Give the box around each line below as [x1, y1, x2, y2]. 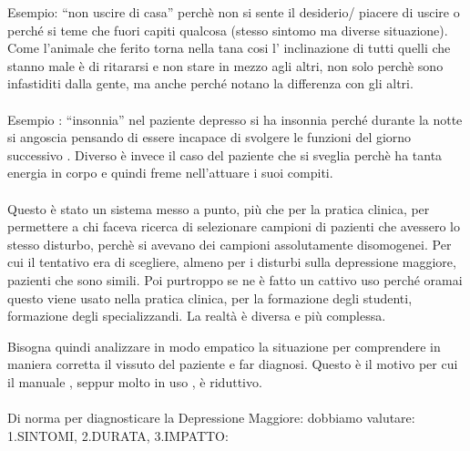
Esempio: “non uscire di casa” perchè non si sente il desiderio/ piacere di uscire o [7, 3, 460, 21]
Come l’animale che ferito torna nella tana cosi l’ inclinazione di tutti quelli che [7, 38, 451, 57]
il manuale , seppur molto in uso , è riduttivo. [7, 372, 262, 391]
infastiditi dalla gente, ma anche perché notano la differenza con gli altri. [7, 74, 414, 93]
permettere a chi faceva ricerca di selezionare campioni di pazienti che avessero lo [7, 217, 460, 236]
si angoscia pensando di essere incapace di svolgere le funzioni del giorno [7, 128, 412, 147]
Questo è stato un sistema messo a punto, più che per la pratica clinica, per [7, 199, 430, 218]
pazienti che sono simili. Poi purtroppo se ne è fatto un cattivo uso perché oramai [7, 270, 463, 289]
